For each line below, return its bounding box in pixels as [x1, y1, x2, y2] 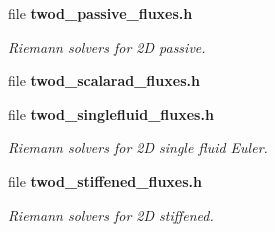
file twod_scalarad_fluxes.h [8, 70, 200, 91]
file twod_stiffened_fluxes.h [8, 170, 202, 191]
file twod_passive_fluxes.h [8, 3, 193, 23]
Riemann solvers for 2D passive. [8, 36, 206, 57]
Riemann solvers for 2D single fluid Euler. [8, 137, 268, 158]
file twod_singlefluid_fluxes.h [8, 103, 214, 124]
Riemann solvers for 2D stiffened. [8, 204, 214, 225]
